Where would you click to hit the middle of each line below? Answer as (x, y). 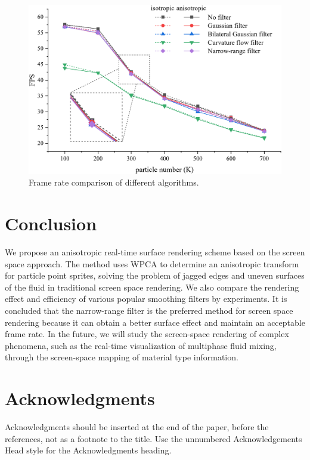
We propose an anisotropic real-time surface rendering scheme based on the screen (155, 251)
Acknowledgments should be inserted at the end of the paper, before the (137, 427)
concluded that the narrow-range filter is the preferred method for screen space (149, 310)
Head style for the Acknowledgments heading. (88, 450)
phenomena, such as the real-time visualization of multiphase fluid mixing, (141, 345)
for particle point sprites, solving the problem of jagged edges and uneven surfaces (155, 275)
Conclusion (51, 223)
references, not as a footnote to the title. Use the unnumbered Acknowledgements (154, 438)
